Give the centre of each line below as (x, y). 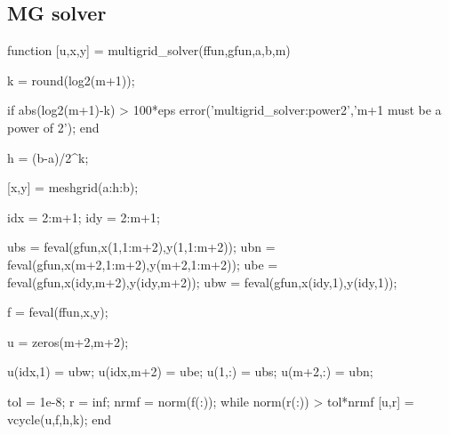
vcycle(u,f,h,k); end (60, 419)
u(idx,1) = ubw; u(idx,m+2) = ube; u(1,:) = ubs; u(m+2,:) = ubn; (190, 371)
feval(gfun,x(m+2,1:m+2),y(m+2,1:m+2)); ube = (143, 264)
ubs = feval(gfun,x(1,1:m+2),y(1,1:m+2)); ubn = (141, 247)
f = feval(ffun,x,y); (58, 312)
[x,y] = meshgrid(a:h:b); (73, 187)
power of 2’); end (53, 127)
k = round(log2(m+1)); (71, 80)
